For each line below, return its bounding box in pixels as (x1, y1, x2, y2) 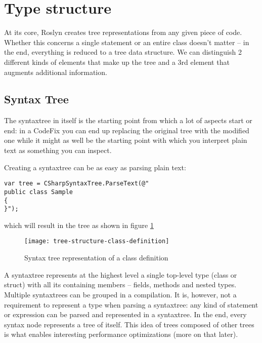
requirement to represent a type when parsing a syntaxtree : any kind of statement (4, 299, 258, 310)
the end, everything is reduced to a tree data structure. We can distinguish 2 (4, 47, 242, 57)
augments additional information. (4, 66, 107, 77)
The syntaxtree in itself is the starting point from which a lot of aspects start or (4, 115, 252, 126)
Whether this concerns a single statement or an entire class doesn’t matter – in (4, 36, 249, 47)
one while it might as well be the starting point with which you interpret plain (4, 135, 247, 145)
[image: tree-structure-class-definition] (24, 238, 169, 245)
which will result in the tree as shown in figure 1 (4, 219, 154, 230)
